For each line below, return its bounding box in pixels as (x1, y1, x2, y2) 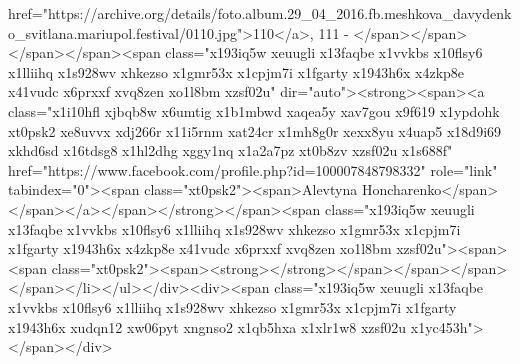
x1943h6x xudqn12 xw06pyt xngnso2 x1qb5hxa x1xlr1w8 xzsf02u (8, 316, 407, 337)
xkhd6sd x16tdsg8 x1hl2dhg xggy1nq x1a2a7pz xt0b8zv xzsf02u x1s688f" (8, 140, 453, 161)
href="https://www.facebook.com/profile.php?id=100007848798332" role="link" (8, 159, 498, 180)
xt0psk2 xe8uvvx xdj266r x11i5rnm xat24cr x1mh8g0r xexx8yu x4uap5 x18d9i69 (8, 120, 502, 141)
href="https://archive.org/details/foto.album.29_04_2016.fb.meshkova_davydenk (8, 3, 512, 23)
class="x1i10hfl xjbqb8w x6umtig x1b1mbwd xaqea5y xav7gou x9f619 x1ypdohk (8, 100, 500, 121)
